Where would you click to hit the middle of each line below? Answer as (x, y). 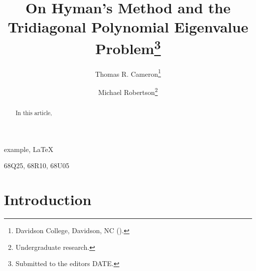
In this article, (34, 113)
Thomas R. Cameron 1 (128, 73)
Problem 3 (128, 47)
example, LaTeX (29, 149)
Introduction (48, 199)
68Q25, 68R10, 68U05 (37, 166)
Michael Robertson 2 (128, 91)
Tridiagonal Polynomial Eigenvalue (128, 27)
